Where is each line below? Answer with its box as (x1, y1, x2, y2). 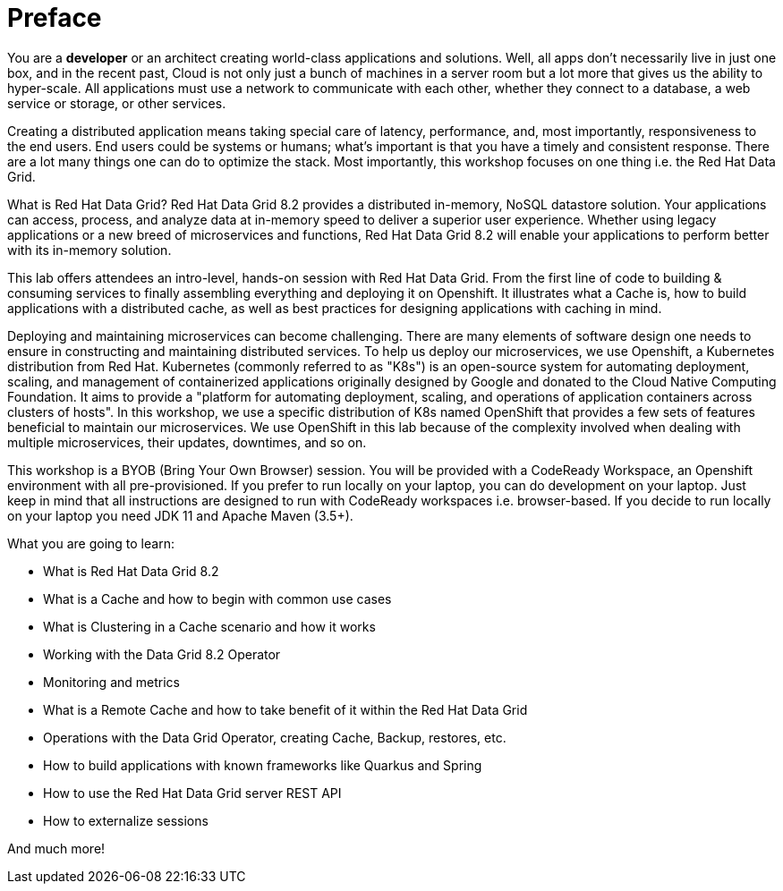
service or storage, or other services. (7, 95, 226, 111)
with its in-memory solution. (7, 242, 172, 258)
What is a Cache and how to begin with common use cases (43, 590, 392, 607)
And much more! (7, 840, 106, 856)
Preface (7, 3, 102, 33)
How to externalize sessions (43, 812, 209, 828)
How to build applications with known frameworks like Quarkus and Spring (43, 757, 482, 773)
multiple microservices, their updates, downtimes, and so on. (7, 434, 367, 450)
